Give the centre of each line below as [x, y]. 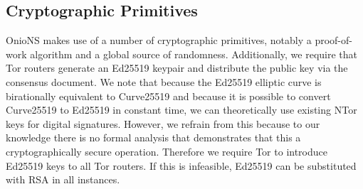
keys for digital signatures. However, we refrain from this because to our [163, 123]
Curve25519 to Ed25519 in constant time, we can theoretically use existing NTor [181, 110]
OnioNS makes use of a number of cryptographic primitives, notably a [159, 40]
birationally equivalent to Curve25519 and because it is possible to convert [168, 96]
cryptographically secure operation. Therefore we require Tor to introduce [167, 151]
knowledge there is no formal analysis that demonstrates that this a [153, 137]
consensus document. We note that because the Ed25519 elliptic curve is [164, 81]
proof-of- [333, 40]
